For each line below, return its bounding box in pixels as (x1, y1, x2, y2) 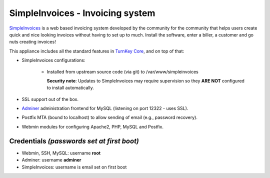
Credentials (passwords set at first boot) (9, 136, 139, 145)
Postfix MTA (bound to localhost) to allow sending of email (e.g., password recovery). (21, 114, 197, 120)
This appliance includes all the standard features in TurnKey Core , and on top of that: (9, 48, 184, 54)
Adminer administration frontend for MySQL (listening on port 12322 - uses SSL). (21, 105, 188, 111)
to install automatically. (46, 85, 94, 91)
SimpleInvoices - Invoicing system (9, 7, 155, 18)
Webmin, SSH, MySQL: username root (21, 150, 101, 156)
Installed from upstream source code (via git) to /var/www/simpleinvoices (46, 68, 198, 74)
